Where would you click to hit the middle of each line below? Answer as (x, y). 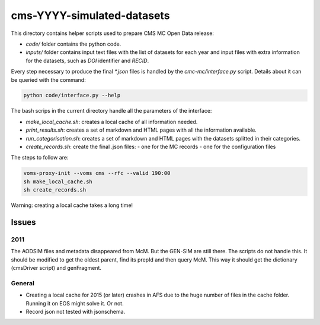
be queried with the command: (48, 79)
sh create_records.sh (55, 190)
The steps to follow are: (40, 158)
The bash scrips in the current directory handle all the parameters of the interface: (111, 111)
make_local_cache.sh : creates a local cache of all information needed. (112, 122)
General (23, 283)
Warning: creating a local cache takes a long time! (72, 205)
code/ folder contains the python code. (73, 44)
